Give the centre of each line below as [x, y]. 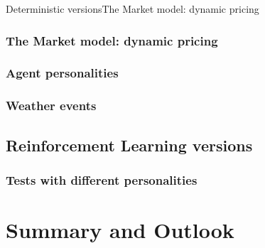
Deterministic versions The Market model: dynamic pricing [132, 9]
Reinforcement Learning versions [129, 145]
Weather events [51, 106]
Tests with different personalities [102, 179]
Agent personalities [62, 73]
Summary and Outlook [120, 229]
